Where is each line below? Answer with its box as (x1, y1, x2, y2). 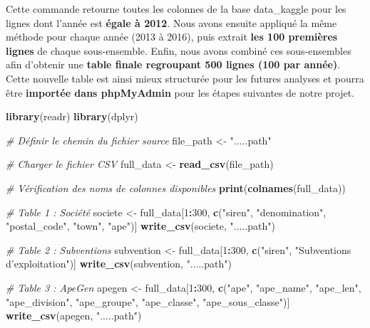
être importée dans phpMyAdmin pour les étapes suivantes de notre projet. (6, 85, 355, 100)
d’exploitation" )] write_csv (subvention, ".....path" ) (6, 256, 232, 271)
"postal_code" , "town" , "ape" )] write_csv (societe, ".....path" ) (6, 218, 275, 233)
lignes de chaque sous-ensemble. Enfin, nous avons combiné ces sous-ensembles (6, 43, 351, 58)
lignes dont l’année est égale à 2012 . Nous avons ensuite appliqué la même (6, 15, 337, 30)
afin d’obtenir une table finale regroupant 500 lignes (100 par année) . (6, 57, 341, 72)
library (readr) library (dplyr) (6, 109, 138, 124)
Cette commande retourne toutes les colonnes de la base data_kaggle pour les (6, 1, 346, 16)
